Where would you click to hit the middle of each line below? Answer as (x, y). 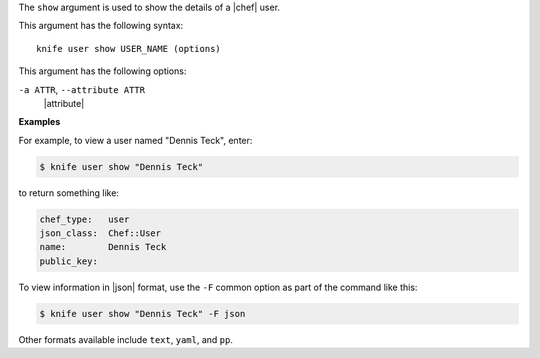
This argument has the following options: (102, 71)
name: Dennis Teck (103, 247)
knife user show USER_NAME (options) (129, 48)
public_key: (69, 261)
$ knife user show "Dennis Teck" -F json (142, 313)
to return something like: (69, 192)
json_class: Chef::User (100, 233)
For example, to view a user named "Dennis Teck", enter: (135, 140)
